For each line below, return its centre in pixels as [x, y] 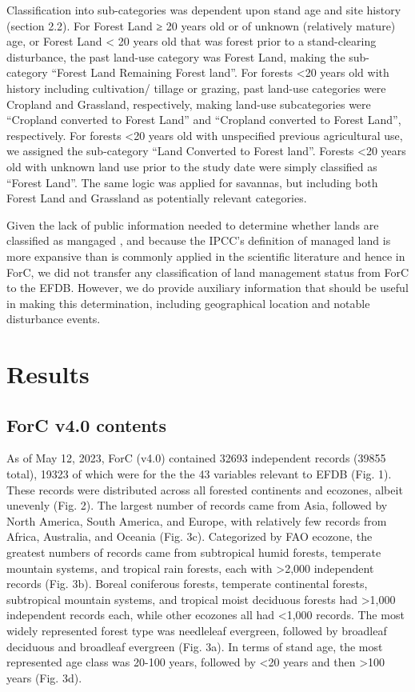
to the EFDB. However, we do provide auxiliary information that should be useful [207, 288]
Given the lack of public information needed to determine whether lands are [193, 224]
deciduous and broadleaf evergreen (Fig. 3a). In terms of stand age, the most [195, 646]
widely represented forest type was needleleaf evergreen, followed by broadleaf [197, 630]
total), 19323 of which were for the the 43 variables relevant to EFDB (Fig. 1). [199, 474]
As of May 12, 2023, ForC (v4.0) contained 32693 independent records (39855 [196, 458]
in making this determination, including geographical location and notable [188, 303]
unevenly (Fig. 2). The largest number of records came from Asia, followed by [197, 505]
